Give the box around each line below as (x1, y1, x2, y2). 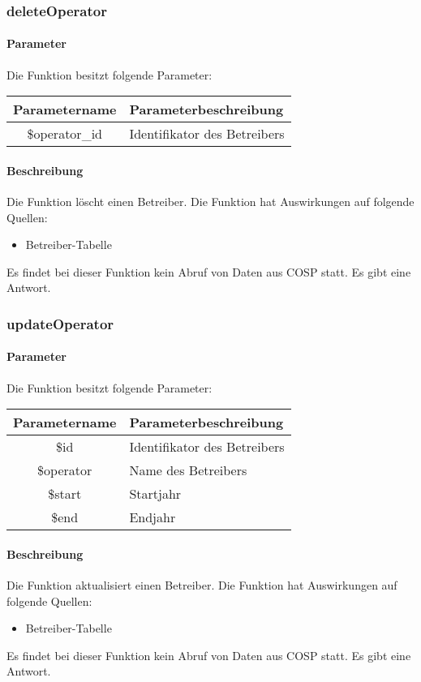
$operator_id (27, 124, 102, 144)
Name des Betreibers (129, 461, 247, 480)
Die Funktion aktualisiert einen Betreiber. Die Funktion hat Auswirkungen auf (6, 577, 397, 594)
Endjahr (129, 508, 176, 527)
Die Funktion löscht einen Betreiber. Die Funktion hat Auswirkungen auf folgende (6, 193, 415, 210)
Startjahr (129, 484, 182, 504)
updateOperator (6, 313, 114, 333)
